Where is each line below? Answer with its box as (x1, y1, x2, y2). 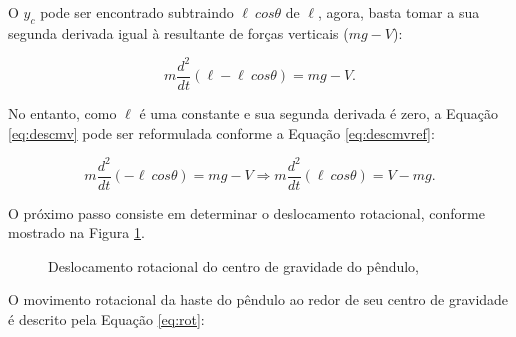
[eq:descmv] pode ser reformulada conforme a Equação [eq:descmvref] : (8, 122, 435, 143)
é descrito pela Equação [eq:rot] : (8, 309, 205, 330)
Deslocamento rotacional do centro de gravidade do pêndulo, (48, 255, 420, 276)
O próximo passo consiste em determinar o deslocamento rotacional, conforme (8, 202, 485, 223)
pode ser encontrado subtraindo (40, 2, 234, 22)
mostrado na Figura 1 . (8, 222, 145, 243)
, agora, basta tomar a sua (318, 2, 480, 22)
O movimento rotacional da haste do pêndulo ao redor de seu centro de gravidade (8, 289, 509, 310)
